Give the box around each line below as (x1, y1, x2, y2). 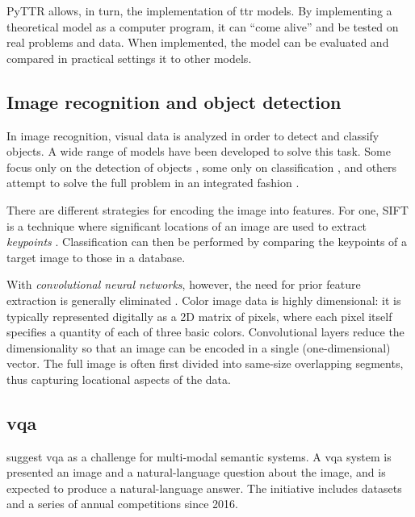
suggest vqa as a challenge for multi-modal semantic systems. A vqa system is (6, 448, 392, 465)
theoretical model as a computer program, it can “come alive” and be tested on (6, 18, 399, 35)
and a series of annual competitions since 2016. (6, 495, 238, 512)
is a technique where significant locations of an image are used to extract (6, 217, 367, 234)
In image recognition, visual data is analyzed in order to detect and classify (6, 127, 379, 144)
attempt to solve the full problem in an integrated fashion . (6, 174, 300, 191)
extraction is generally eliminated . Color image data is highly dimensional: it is (6, 291, 401, 308)
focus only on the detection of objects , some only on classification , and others (6, 158, 397, 175)
